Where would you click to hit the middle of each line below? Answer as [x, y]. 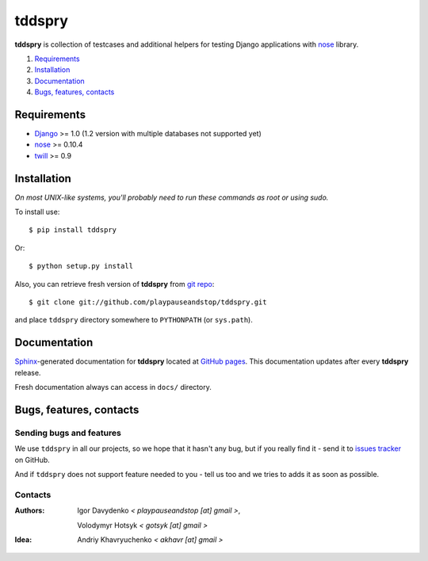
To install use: [37, 212]
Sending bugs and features [68, 433]
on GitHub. [32, 460]
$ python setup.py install [81, 266]
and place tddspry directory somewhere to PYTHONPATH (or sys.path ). [134, 320]
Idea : [23, 540]
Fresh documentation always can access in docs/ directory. [113, 387]
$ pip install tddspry [73, 230]
